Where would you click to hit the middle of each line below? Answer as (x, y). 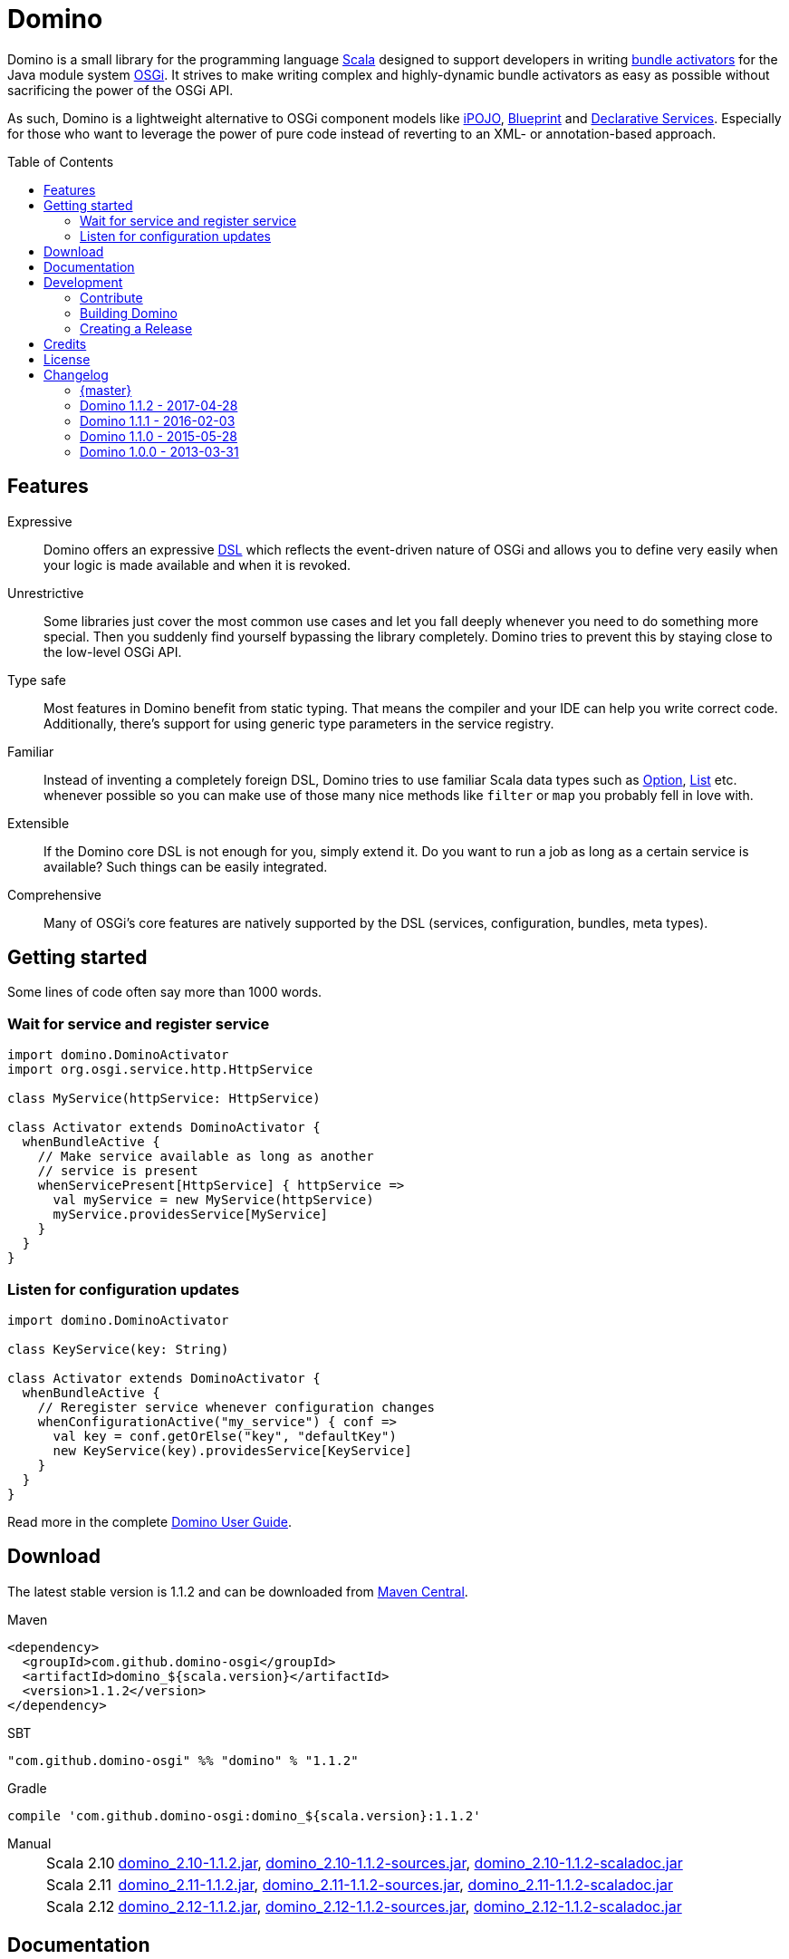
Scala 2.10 (81, 1862)
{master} (106, 390)
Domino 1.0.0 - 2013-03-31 (159, 451)
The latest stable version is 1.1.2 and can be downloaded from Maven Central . (238, 1591)
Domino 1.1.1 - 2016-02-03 (158, 420)
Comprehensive (54, 894)
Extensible (38, 823)
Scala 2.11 (79, 1884)
